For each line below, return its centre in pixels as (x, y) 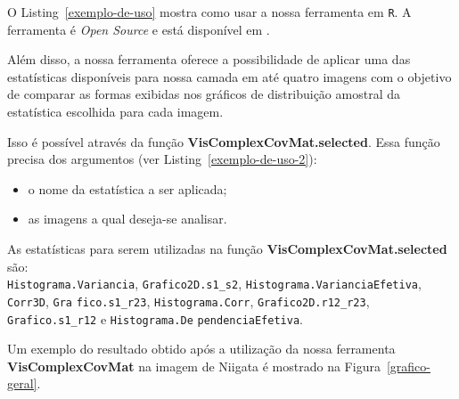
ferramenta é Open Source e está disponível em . (139, 29)
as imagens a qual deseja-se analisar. (127, 219)
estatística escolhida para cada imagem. (115, 112)
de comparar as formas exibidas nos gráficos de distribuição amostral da (204, 94)
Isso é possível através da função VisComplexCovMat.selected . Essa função (224, 141)
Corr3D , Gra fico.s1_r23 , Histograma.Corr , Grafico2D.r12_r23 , (189, 301)
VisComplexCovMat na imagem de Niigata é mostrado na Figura (194, 366)
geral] (22, 383)
